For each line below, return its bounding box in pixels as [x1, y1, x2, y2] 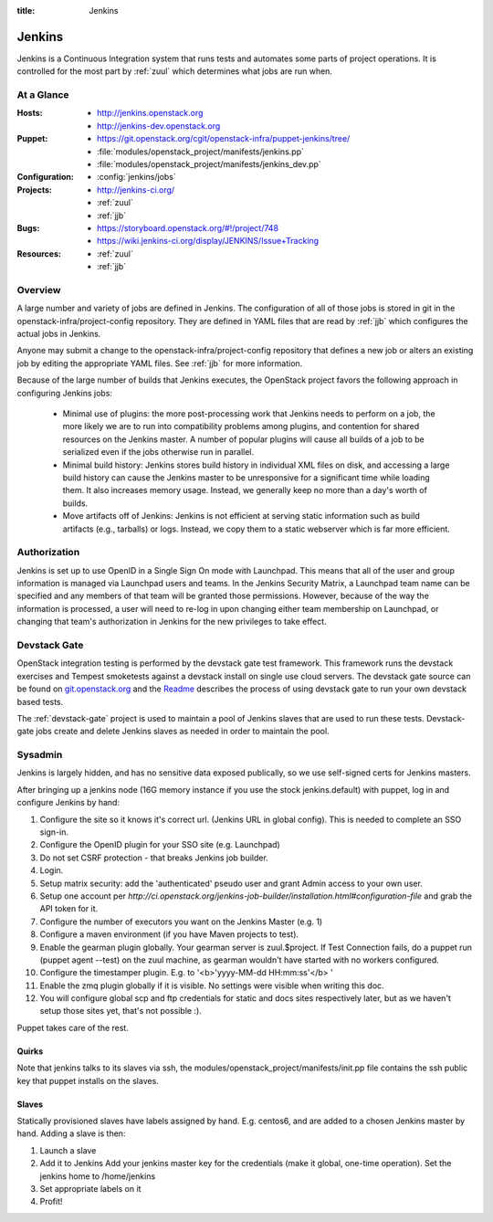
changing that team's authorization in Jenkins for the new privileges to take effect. [16, 616, 328, 627]
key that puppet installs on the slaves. [16, 1075, 159, 1086]
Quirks [16, 1046, 44, 1057]
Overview [16, 283, 61, 296]
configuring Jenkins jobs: [16, 387, 113, 398]
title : [16, 5, 36, 16]
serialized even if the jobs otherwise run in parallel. [62, 447, 255, 458]
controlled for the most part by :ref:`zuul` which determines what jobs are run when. [16, 66, 333, 77]
